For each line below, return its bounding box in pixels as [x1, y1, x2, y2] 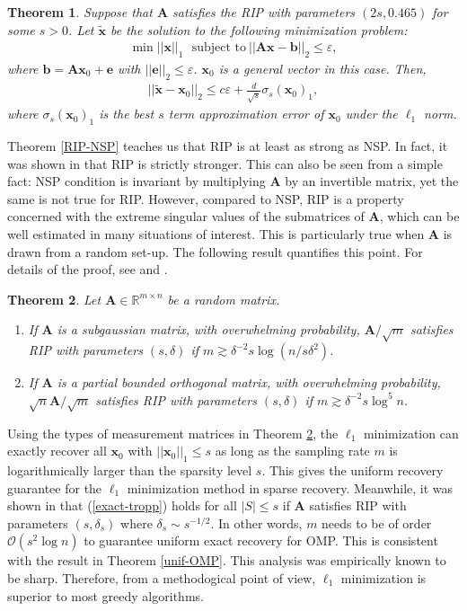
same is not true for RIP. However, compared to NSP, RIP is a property [7, 189, 404, 208]
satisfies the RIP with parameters [172, 3, 356, 21]
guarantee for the [7, 478, 102, 497]
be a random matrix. [167, 289, 280, 308]
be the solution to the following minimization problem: [110, 20, 408, 39]
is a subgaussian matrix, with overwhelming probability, [57, 320, 360, 339]
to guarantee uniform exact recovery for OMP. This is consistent [84, 531, 438, 550]
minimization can [363, 423, 459, 442]
